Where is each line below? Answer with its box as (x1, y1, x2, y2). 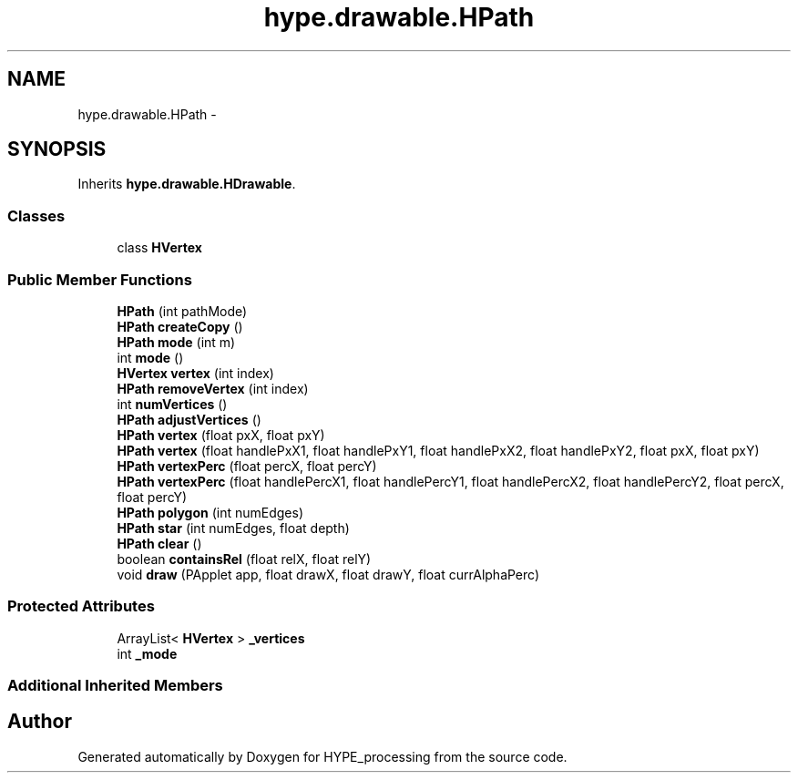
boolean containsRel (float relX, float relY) (117, 550, 372, 567)
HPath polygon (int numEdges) (117, 504, 304, 520)
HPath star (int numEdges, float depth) (117, 519, 350, 536)
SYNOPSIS (7, 138, 107, 161)
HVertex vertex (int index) (117, 364, 274, 381)
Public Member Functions (7, 270, 192, 289)
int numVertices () (117, 395, 228, 412)
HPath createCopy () (117, 318, 243, 334)
